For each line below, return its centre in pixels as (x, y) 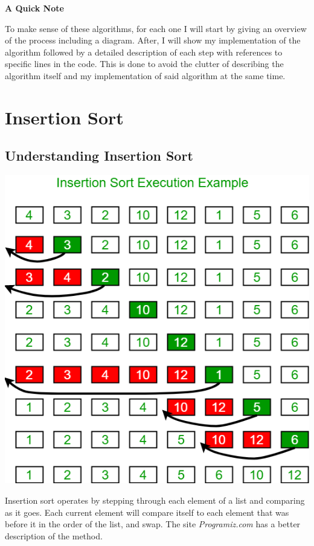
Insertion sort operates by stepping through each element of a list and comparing (155, 500)
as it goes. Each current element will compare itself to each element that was (147, 512)
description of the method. (54, 535)
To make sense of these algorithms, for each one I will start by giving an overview (156, 28)
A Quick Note (34, 8)
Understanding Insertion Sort (99, 156)
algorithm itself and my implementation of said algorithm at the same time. (145, 75)
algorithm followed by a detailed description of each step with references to (144, 52)
